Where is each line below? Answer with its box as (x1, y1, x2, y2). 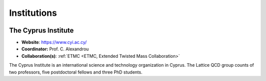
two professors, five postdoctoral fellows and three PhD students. (9, 69, 143, 75)
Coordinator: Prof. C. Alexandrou (21, 46, 89, 52)
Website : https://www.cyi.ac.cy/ (21, 40, 87, 45)
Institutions (9, 7, 57, 18)
